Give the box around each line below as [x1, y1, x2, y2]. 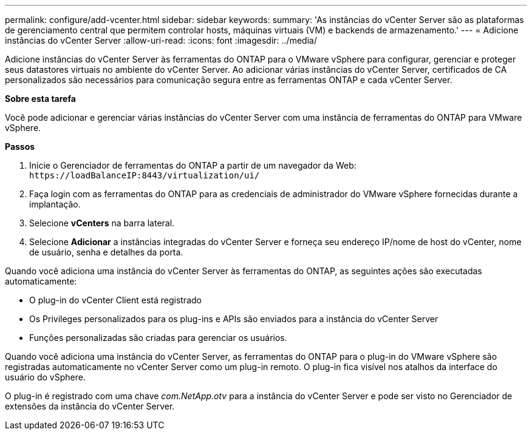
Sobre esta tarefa [5, 93, 76, 104]
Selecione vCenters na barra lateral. [29, 218, 175, 228]
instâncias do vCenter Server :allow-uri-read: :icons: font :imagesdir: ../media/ [5, 35, 317, 46]
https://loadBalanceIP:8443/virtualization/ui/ [29, 170, 260, 180]
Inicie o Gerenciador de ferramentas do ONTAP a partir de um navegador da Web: [29, 160, 356, 170]
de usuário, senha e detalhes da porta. [29, 247, 183, 257]
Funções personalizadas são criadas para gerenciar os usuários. [29, 332, 287, 343]
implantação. [29, 199, 81, 209]
